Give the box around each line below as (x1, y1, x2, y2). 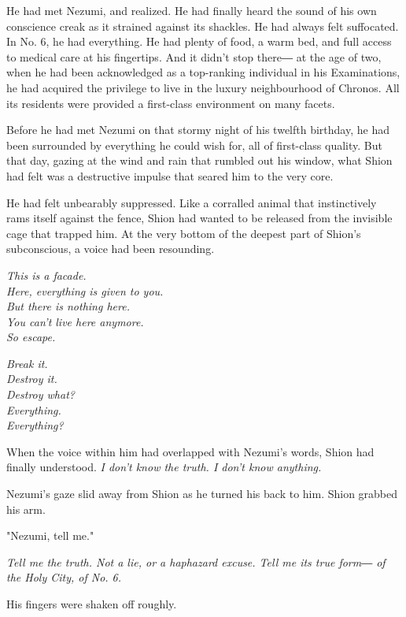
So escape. (6, 329, 56, 345)
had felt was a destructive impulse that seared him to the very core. (6, 167, 334, 184)
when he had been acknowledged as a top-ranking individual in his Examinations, (6, 64, 400, 80)
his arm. (6, 500, 46, 517)
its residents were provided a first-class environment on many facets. (6, 95, 335, 111)
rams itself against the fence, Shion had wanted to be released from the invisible (6, 210, 393, 226)
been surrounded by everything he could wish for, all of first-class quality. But (6, 136, 382, 153)
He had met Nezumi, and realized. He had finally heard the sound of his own (6, 2, 377, 18)
